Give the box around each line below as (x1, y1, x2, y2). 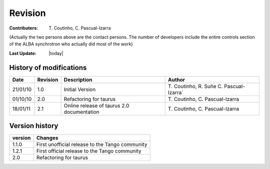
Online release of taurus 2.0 (63, 102, 129, 109)
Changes (36, 134, 58, 141)
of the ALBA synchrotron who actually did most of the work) (9, 41, 133, 47)
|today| (48, 50, 63, 56)
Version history (9, 121, 58, 130)
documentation (63, 108, 99, 115)
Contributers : (9, 25, 38, 31)
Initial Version (63, 85, 96, 92)
